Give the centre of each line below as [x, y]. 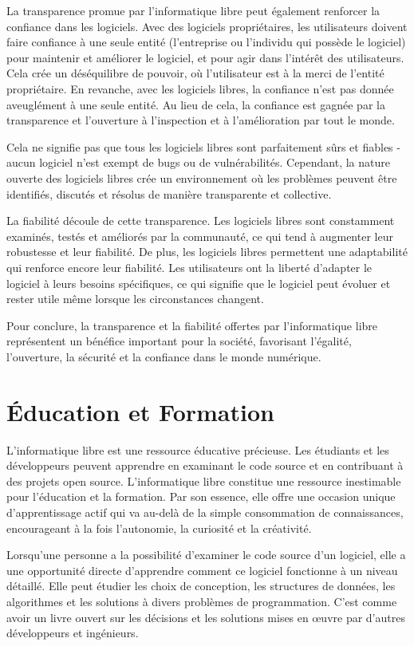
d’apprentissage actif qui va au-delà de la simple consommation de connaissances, [205, 512]
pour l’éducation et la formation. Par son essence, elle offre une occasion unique [201, 496]
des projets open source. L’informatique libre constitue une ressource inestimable [204, 481]
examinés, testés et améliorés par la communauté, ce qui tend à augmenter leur [200, 236]
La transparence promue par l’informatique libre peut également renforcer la [193, 10]
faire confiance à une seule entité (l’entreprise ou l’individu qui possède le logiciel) [206, 42]
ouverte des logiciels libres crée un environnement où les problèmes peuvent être [202, 177]
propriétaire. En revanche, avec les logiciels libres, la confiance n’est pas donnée [200, 88]
